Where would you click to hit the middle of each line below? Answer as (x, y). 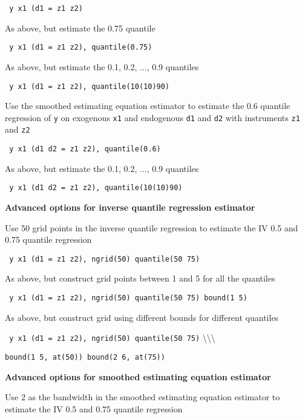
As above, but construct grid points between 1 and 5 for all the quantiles (140, 278)
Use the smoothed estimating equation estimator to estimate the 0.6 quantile (148, 106)
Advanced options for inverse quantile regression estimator (130, 207)
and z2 (18, 129)
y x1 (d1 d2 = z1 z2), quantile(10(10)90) (96, 188)
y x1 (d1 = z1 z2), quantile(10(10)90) (90, 86)
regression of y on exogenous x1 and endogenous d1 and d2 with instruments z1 (152, 117)
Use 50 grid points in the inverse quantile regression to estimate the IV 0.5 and (152, 227)
